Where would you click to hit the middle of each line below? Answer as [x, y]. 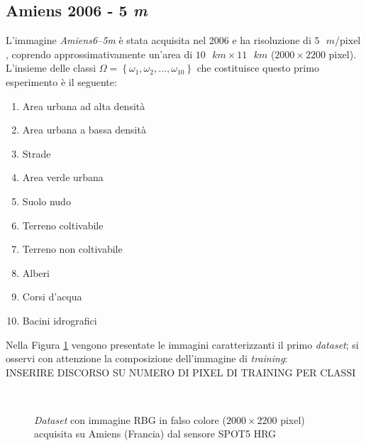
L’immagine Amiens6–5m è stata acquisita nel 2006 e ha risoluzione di [159, 40]
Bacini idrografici [60, 320]
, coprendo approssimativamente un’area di [99, 54]
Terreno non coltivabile [72, 249]
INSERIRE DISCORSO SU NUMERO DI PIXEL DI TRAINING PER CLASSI [181, 372]
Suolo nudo [46, 201]
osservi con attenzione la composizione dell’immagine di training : [147, 358]
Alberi [36, 272]
